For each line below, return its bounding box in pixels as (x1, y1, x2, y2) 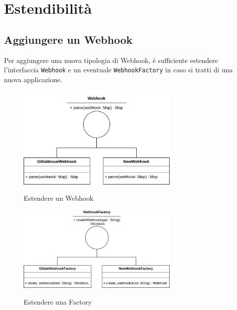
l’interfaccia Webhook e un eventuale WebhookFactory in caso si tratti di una (4, 64, 233, 75)
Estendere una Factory (24, 296, 92, 307)
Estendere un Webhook (24, 193, 93, 203)
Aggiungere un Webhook (4, 31, 133, 47)
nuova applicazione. (4, 74, 62, 84)
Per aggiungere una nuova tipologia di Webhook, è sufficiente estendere (4, 55, 218, 65)
